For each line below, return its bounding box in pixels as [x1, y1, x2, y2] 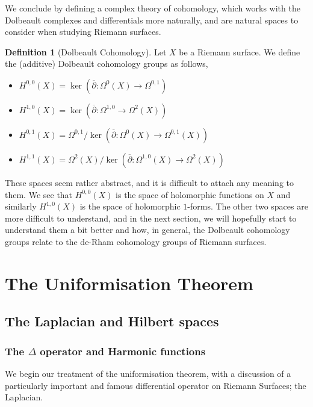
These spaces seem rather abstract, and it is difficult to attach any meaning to [5, 176, 294, 188]
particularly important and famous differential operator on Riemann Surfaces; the [5, 379, 306, 391]
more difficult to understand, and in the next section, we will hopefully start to [5, 211, 297, 224]
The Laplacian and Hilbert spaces [5, 312, 219, 331]
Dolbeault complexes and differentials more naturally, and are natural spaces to [5, 13, 299, 26]
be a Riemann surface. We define [179, 45, 300, 58]
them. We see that [5, 188, 73, 200]
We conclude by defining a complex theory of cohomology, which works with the [5, 2, 300, 14]
